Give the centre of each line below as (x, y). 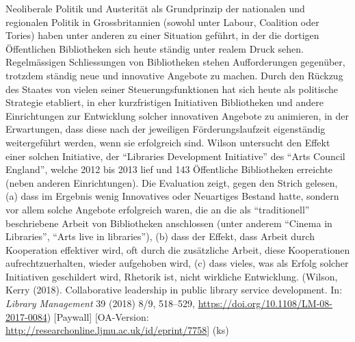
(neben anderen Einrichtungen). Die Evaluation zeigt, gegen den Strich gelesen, (172, 182)
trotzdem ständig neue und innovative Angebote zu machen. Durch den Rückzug (174, 75)
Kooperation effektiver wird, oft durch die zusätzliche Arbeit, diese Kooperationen (178, 249)
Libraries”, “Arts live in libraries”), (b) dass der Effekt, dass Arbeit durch (160, 236)
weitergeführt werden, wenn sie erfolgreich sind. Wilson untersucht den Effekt (168, 142)
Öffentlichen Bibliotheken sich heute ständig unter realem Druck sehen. (155, 48)
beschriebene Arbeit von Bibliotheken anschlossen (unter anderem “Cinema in (169, 223)
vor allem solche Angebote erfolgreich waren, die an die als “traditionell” (158, 209)
